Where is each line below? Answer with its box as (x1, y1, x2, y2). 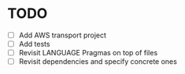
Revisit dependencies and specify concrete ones (18, 57, 178, 66)
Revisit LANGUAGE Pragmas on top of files (18, 48, 158, 58)
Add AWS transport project (18, 30, 107, 40)
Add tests (18, 40, 50, 48)
